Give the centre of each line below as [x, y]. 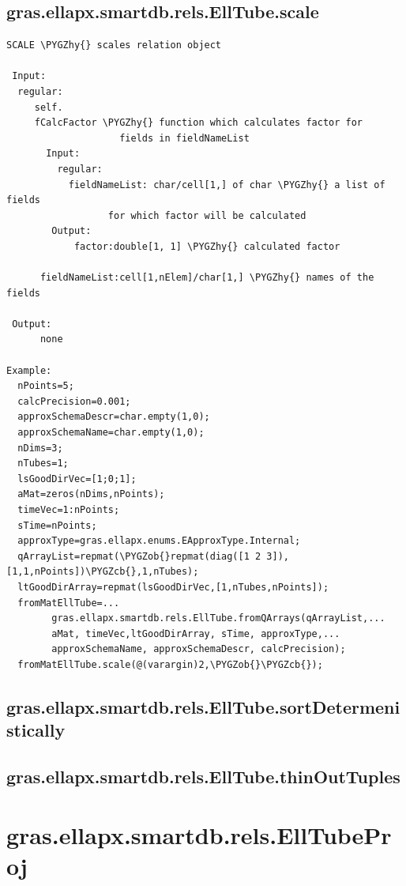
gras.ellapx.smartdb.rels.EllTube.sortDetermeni [203, 706]
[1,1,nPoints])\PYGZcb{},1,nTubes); [103, 572]
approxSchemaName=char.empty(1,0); [111, 433]
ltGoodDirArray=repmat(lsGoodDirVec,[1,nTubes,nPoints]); [173, 587]
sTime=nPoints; [57, 525]
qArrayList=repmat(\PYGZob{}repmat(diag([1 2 [139, 556]
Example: [29, 370]
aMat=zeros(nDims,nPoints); [91, 494]
